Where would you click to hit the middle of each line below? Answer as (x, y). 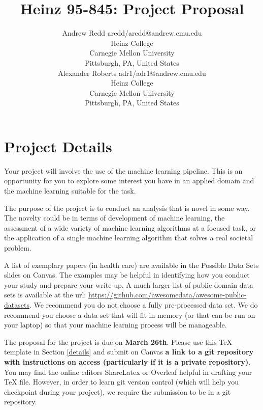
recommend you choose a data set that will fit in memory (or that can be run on (130, 315)
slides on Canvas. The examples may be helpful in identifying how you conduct (127, 275)
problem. (18, 247)
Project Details (58, 146)
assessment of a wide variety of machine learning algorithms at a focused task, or (130, 227)
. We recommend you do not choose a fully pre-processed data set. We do (143, 304)
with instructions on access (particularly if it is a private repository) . (127, 361)
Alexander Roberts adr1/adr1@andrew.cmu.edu (132, 73)
